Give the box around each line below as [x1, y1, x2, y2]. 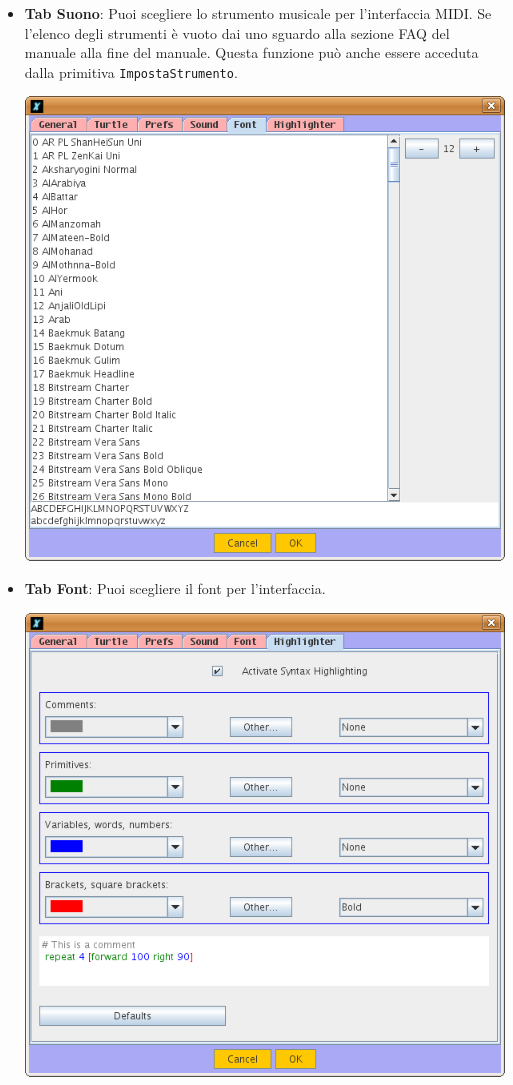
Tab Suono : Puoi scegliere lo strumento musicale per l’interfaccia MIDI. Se [24, 3, 492, 23]
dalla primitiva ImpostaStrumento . [24, 61, 238, 82]
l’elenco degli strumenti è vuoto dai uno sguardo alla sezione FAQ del [24, 22, 450, 43]
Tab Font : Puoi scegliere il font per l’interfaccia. [24, 578, 326, 599]
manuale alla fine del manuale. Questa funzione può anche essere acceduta [24, 42, 479, 63]
